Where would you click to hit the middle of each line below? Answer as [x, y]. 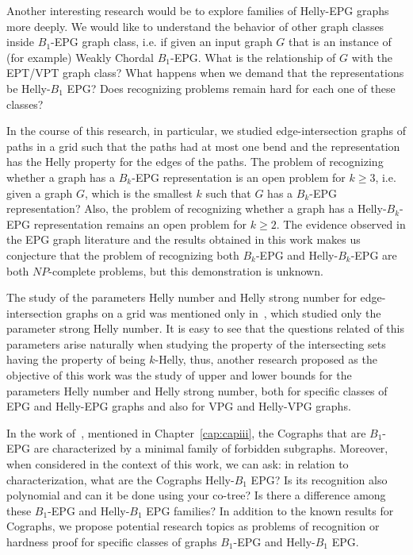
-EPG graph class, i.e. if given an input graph [162, 42]
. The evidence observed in [341, 224]
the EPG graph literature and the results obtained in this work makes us [184, 239]
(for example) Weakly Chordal [80, 57]
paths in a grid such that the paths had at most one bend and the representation [203, 146]
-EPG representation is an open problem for [239, 177]
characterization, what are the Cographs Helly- [120, 479]
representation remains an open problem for [140, 224]
